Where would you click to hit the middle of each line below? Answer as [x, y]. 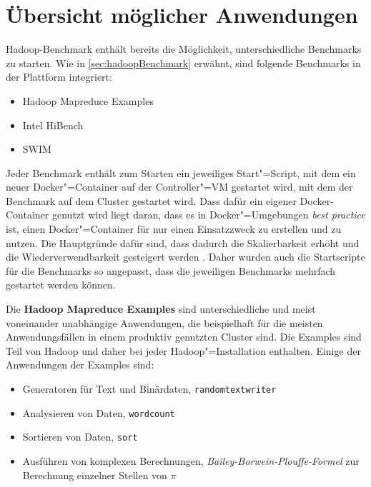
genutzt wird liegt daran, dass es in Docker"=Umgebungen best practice [208, 215]
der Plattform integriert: [59, 77]
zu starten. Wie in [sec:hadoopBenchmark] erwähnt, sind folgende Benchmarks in [183, 62]
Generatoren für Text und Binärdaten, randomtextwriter [149, 388]
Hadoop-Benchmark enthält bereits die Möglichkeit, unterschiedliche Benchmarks [184, 49]
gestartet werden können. [61, 285]
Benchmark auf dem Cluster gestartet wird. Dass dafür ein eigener [151, 200]
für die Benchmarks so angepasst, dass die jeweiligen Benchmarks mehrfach [171, 270]
